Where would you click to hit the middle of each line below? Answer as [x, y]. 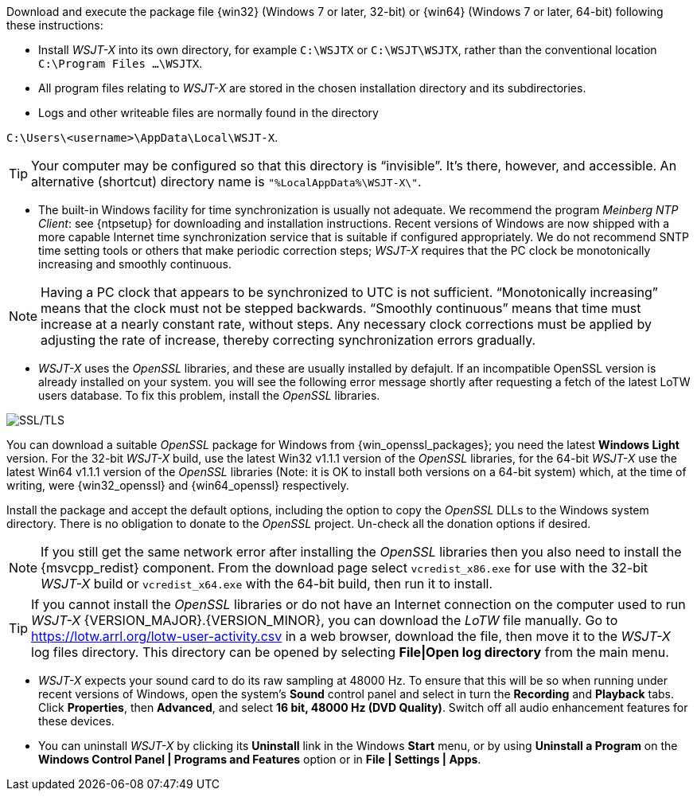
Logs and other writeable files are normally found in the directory [208, 113]
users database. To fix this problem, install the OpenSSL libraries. [209, 395]
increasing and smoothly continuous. [135, 264]
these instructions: [55, 25]
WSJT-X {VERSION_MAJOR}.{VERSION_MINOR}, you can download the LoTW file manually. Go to [325, 620]
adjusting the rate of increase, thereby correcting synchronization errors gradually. [288, 340]
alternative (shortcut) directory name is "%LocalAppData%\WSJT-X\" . [226, 182]
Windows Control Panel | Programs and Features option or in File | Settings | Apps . [260, 759]
